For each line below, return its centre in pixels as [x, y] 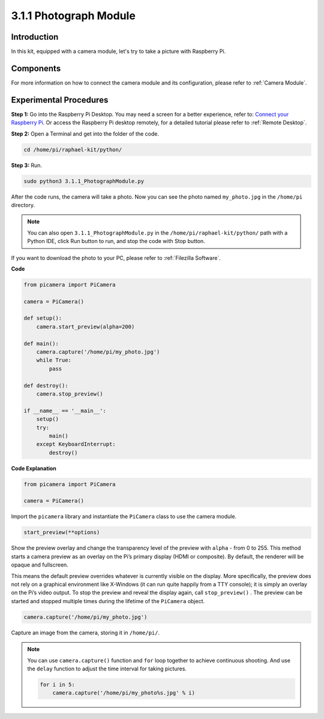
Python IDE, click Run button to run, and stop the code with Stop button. [116, 241]
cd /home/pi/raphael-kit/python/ [73, 149]
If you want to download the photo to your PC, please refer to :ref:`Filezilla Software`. [116, 257]
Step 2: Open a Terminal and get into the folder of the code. [85, 134]
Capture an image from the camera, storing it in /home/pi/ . [85, 633]
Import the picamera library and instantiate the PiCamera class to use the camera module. [124, 517]
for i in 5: [57, 684]
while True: [54, 360]
